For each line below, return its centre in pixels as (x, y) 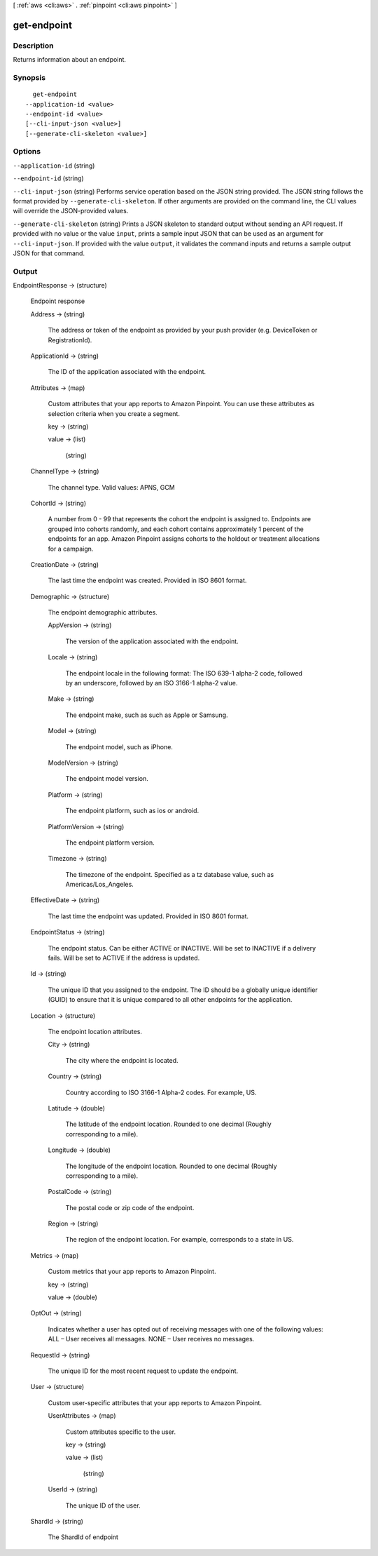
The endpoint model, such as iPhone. (119, 746)
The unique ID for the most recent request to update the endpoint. (143, 1371)
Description (33, 46)
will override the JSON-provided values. (71, 211)
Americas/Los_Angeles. (100, 885)
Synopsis (29, 77)
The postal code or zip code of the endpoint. (130, 1207)
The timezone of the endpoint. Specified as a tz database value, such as (170, 874)
